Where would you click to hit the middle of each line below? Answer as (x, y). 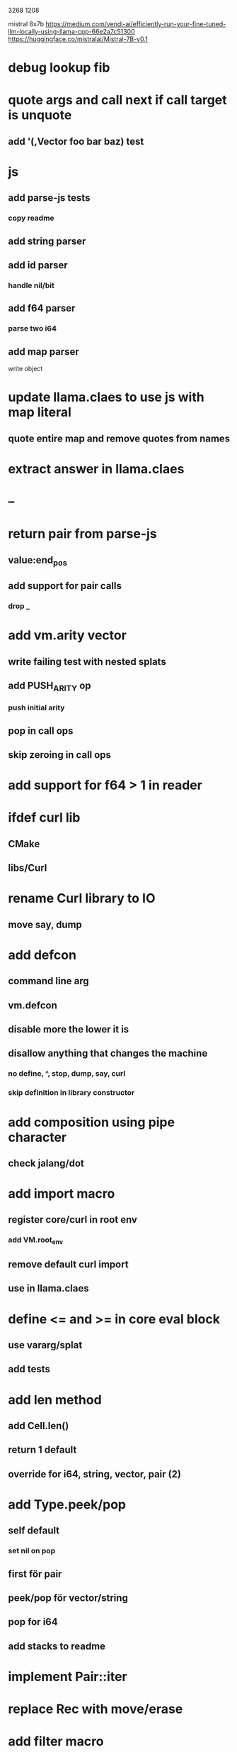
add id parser (38, 265)
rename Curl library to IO (82, 899)
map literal (40, 413)
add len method (55, 1400)
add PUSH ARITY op (50, 687)
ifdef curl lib (44, 818)
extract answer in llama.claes (96, 469)
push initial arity (36, 707)
